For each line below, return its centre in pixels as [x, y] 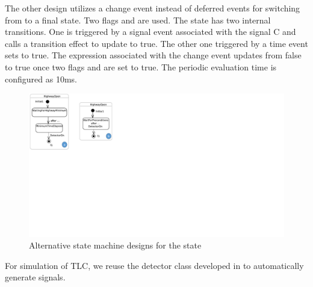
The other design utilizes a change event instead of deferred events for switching [153, 8]
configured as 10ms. [41, 79]
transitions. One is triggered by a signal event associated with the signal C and [150, 32]
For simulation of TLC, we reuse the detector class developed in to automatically [154, 265]
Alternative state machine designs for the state [115, 245]
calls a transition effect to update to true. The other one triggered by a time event [156, 43]
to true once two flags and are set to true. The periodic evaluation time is [141, 66]
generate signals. [35, 277]
